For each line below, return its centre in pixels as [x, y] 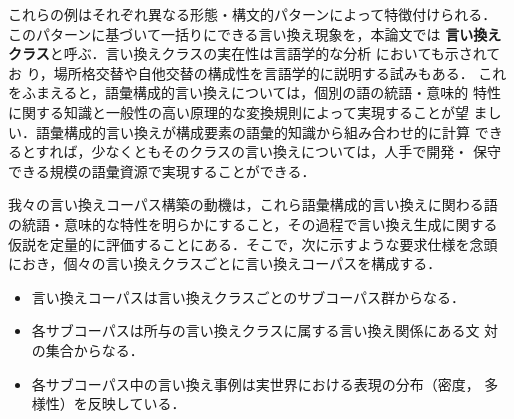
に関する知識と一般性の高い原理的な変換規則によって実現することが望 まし [255, 111]
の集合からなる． [87, 349]
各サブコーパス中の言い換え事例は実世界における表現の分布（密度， [255, 383]
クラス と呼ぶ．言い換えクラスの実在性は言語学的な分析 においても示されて [254, 53]
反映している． [136, 403]
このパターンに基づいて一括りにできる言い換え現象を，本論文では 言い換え [255, 33]
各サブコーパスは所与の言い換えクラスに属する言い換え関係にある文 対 [265, 330]
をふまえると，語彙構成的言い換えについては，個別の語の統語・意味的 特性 [254, 92]
